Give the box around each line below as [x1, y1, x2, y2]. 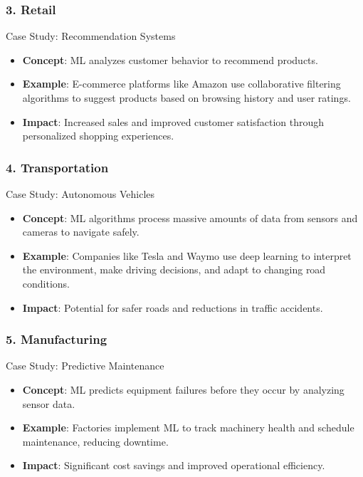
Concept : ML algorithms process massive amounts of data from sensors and [22, 210, 358, 225]
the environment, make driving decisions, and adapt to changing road [22, 262, 326, 277]
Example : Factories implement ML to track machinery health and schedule [22, 420, 354, 435]
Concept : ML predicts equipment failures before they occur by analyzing [22, 382, 344, 397]
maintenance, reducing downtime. [22, 434, 169, 449]
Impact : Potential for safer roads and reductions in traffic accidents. [22, 300, 323, 315]
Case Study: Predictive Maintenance [6, 358, 164, 373]
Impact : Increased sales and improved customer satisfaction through [22, 114, 325, 129]
